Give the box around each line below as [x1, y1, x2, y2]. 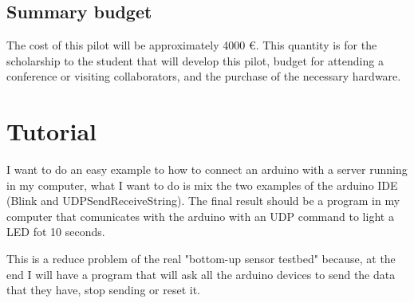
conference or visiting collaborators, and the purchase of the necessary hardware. [6, 68, 401, 85]
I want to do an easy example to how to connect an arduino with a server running [6, 161, 408, 178]
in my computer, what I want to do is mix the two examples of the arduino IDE [6, 176, 398, 193]
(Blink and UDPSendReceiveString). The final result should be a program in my [6, 192, 400, 209]
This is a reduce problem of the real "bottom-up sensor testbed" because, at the [6, 250, 396, 267]
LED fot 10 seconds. [6, 223, 105, 240]
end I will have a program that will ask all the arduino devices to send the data [6, 266, 396, 282]
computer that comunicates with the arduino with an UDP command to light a [6, 207, 394, 224]
